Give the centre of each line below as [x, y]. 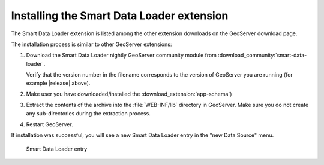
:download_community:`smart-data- [262, 55]
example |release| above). [58, 83]
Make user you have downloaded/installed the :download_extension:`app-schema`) [129, 94]
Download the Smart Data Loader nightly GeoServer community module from [121, 55]
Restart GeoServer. [49, 124]
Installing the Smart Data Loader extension [120, 16]
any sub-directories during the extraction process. [88, 113]
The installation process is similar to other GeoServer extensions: [91, 44]
